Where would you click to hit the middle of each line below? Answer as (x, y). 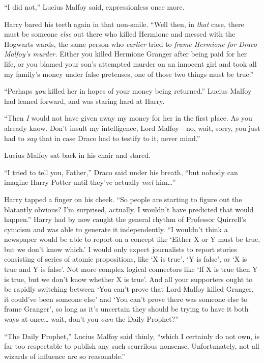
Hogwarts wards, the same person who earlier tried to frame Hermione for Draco (130, 44)
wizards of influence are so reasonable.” (65, 356)
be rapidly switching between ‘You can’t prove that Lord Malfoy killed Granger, (129, 289)
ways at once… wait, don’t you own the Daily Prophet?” (91, 319)
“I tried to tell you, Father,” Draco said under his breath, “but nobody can (121, 172)
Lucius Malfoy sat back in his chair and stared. (77, 155)
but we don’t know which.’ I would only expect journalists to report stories (121, 249)
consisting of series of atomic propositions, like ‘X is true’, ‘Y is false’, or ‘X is (126, 259)
